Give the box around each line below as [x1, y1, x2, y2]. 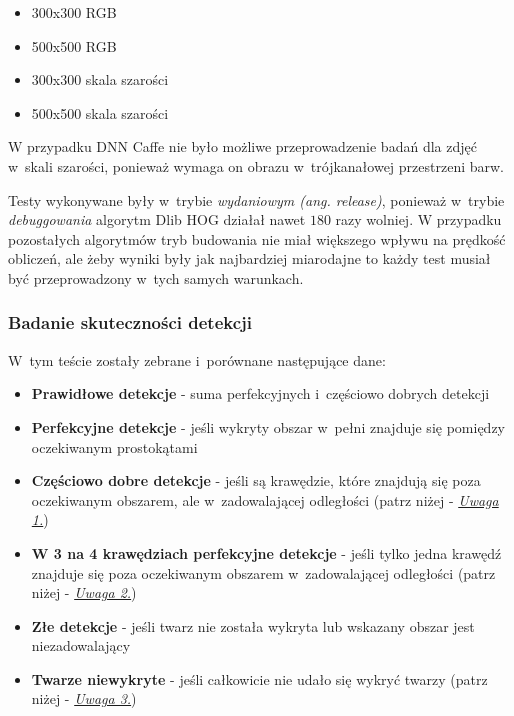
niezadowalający [31, 635, 131, 656]
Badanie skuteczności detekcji [8, 310, 253, 335]
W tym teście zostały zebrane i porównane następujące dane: [8, 349, 386, 370]
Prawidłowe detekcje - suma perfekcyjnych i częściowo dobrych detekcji [31, 383, 490, 404]
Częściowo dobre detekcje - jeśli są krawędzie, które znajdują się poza [31, 470, 481, 491]
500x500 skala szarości [31, 102, 169, 123]
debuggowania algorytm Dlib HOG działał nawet [8, 209, 306, 230]
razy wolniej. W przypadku [335, 209, 502, 230]
